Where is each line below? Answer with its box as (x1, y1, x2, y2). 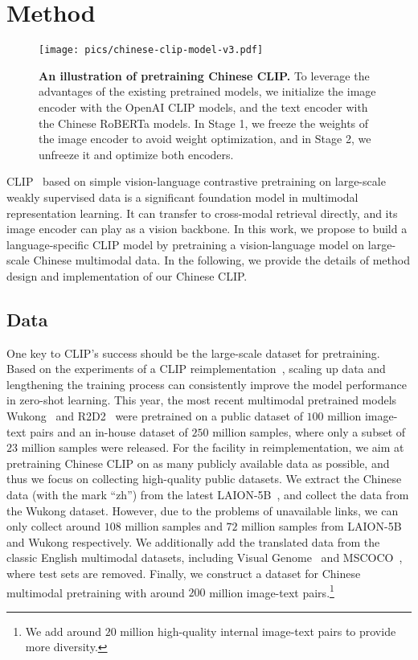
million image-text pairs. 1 (209, 581, 334, 601)
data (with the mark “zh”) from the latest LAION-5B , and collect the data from (6, 486, 409, 503)
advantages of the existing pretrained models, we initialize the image (39, 83, 376, 100)
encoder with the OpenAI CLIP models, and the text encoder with (39, 98, 368, 115)
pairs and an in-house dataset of (30, 423, 188, 440)
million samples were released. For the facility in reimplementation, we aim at (21, 439, 404, 456)
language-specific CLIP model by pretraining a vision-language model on (6, 236, 365, 252)
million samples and (125, 518, 223, 535)
